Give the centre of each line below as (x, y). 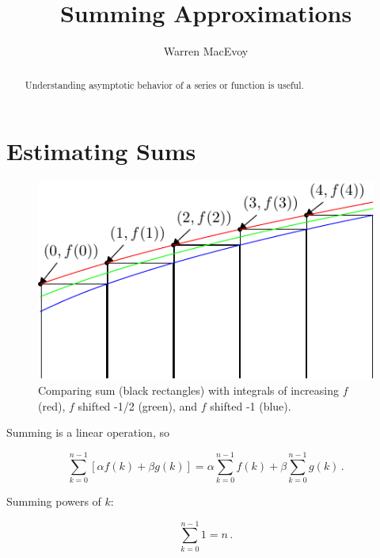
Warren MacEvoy (206, 51)
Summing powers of (54, 501)
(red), (52, 405)
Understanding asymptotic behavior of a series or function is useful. (164, 84)
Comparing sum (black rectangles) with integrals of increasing (189, 390)
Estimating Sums (101, 151)
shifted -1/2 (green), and (138, 405)
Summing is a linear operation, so (88, 432)
